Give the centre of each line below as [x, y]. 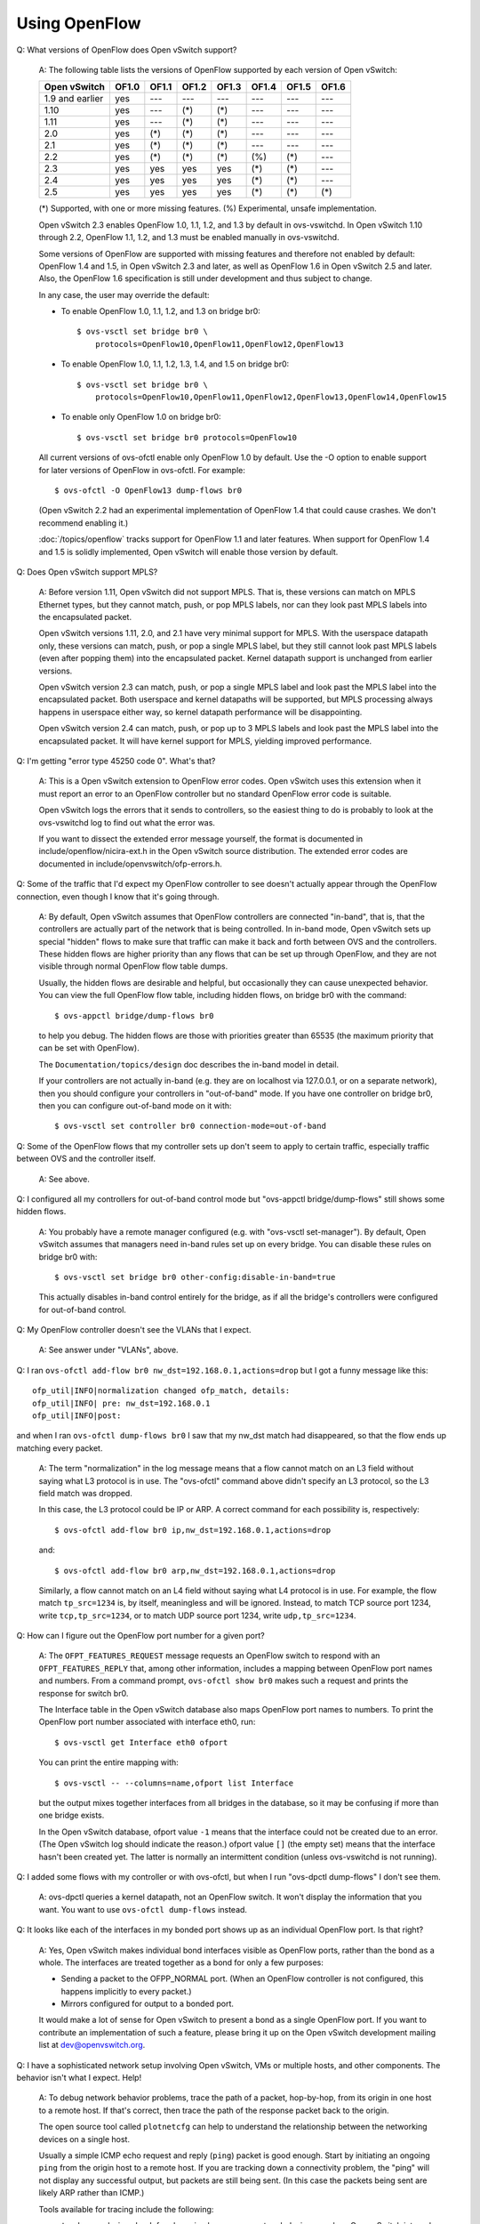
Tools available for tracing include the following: [126, 2209]
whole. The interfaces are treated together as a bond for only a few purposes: [181, 1962]
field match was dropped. [85, 1493]
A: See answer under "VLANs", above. [108, 1350]
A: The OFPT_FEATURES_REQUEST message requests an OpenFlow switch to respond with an [209, 1656]
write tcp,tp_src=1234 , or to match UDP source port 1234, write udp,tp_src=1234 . [197, 1616]
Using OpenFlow [79, 23]
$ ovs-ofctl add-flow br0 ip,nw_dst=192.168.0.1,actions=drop [193, 1530]
